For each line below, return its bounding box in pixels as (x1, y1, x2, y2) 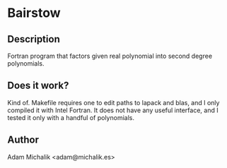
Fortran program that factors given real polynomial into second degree (7, 52, 213, 60)
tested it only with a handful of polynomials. (7, 113, 134, 121)
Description (7, 33, 60, 45)
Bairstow (7, 5, 62, 21)
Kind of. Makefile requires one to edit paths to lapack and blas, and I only (7, 98, 220, 107)
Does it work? (7, 80, 69, 92)
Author (7, 134, 39, 146)
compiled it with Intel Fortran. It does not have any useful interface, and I (7, 106, 219, 114)
